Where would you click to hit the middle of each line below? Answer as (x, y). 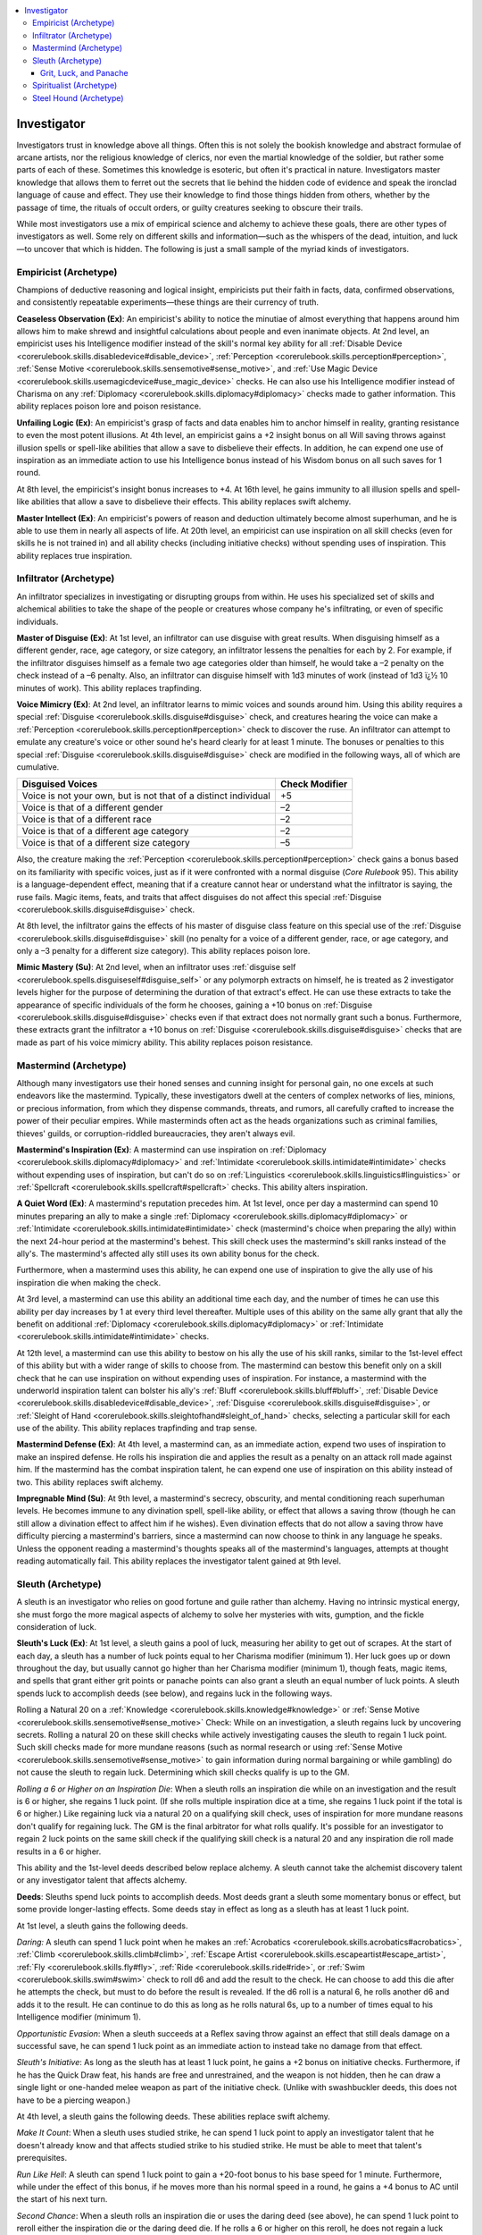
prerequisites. (42, 2158)
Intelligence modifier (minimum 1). (79, 2017)
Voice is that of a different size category (106, 843)
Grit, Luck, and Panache (84, 72)
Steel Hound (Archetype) (78, 97)
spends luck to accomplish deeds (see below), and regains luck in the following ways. (175, 1693)
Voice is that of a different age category (105, 831)
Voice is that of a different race (87, 820)
